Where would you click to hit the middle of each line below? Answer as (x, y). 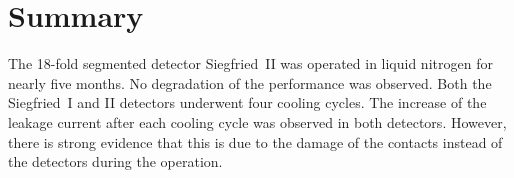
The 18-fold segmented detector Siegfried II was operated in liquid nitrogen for (250, 63)
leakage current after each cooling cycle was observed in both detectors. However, (257, 121)
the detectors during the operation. (115, 161)
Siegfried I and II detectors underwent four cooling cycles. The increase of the (247, 102)
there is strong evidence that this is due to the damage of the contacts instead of (255, 141)
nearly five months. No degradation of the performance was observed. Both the (250, 82)
